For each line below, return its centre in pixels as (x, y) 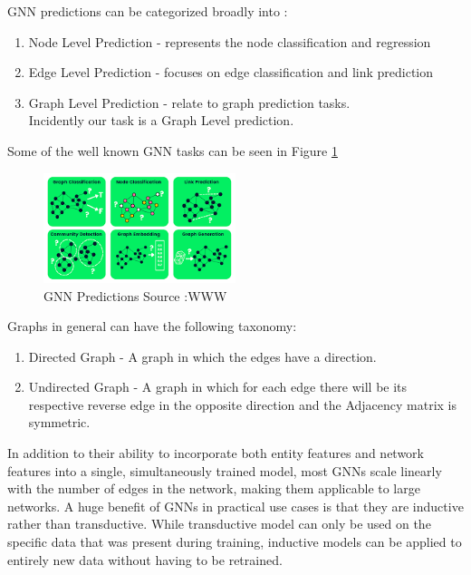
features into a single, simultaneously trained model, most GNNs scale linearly (225, 470)
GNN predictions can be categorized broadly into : (148, 11)
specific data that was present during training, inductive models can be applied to (235, 542)
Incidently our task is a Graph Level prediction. (161, 120)
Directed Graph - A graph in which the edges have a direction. (202, 356)
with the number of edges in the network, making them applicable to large (214, 488)
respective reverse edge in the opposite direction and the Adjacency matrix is (242, 404)
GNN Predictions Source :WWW (135, 295)
